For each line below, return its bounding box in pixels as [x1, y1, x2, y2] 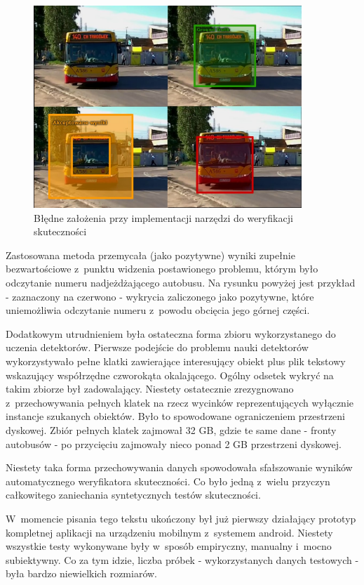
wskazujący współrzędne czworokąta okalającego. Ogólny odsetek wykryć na [6, 367, 334, 382]
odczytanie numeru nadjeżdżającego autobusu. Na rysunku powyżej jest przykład [6, 275, 356, 290]
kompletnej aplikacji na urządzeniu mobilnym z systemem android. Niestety [6, 525, 333, 539]
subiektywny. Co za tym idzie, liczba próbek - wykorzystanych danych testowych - [6, 552, 359, 567]
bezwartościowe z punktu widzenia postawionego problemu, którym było [6, 261, 318, 276]
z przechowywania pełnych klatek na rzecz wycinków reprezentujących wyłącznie [6, 395, 354, 409]
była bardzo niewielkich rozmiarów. [6, 566, 157, 581]
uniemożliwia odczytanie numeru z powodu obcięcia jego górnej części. [6, 303, 310, 317]
